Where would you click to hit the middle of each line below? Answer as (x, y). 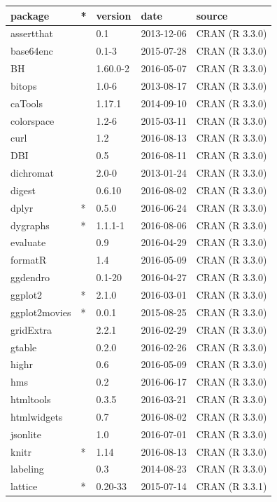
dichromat (32, 173)
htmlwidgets (37, 416)
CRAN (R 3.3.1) (232, 486)
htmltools (31, 399)
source (212, 15)
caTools (27, 103)
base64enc (32, 51)
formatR (29, 260)
